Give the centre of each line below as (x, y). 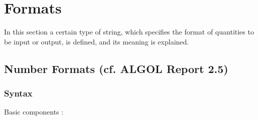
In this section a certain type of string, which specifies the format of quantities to (129, 32)
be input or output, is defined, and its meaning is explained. (97, 41)
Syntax (18, 93)
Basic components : (34, 112)
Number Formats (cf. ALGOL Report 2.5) (116, 68)
